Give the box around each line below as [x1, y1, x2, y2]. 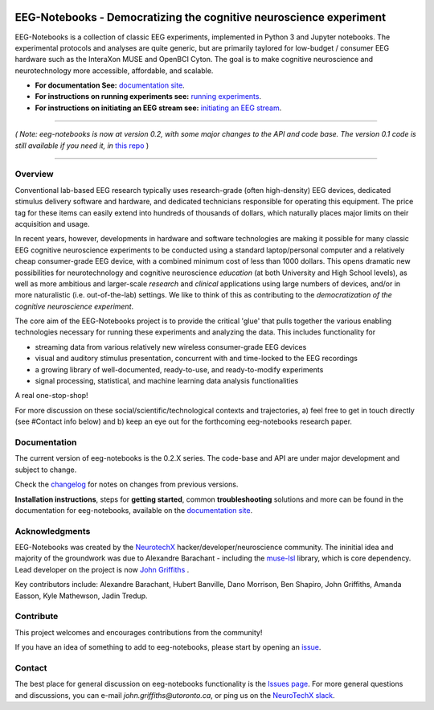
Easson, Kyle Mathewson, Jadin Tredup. [14, 591, 148, 601]
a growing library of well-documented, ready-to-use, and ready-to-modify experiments [35, 364, 324, 374]
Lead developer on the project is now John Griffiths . [14, 564, 190, 574]
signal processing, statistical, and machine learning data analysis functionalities [35, 376, 299, 386]
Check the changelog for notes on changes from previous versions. [14, 479, 239, 490]
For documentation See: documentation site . [35, 80, 185, 90]
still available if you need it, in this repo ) [14, 141, 149, 150]
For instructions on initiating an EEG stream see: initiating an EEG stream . [35, 103, 282, 113]
